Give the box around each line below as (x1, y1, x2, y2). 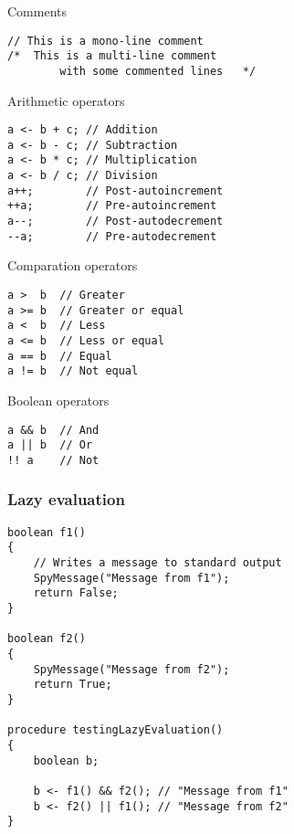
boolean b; (33, 754, 100, 767)
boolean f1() (7, 525, 86, 539)
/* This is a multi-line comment (7, 49, 217, 63)
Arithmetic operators (7, 90, 125, 110)
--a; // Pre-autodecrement (7, 229, 217, 243)
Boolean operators (7, 390, 110, 409)
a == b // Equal (7, 349, 112, 363)
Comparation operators (7, 256, 138, 275)
